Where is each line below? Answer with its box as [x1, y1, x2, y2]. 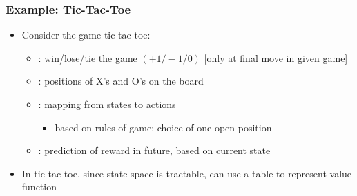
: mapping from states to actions [38, 97, 176, 111]
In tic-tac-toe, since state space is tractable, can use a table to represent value [21, 166, 352, 180]
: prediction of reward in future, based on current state [38, 143, 271, 157]
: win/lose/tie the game [38, 50, 137, 65]
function [21, 179, 57, 194]
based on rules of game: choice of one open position [55, 120, 272, 134]
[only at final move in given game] [204, 50, 348, 65]
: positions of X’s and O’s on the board [38, 74, 204, 88]
